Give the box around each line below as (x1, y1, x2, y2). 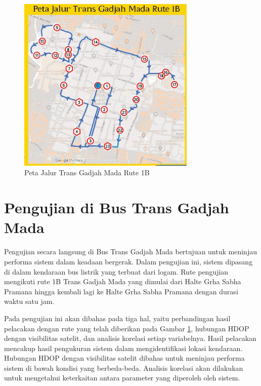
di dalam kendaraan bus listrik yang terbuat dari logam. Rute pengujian (4, 266, 229, 277)
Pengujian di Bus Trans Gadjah (4, 197, 229, 218)
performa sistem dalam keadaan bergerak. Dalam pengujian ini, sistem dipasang (4, 256, 253, 266)
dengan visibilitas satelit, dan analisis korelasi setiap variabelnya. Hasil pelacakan (4, 333, 256, 343)
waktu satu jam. (4, 296, 55, 306)
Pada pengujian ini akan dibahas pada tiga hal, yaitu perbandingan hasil (4, 313, 231, 323)
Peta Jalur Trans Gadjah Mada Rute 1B (24, 167, 150, 178)
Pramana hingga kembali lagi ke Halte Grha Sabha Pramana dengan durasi (4, 286, 238, 296)
